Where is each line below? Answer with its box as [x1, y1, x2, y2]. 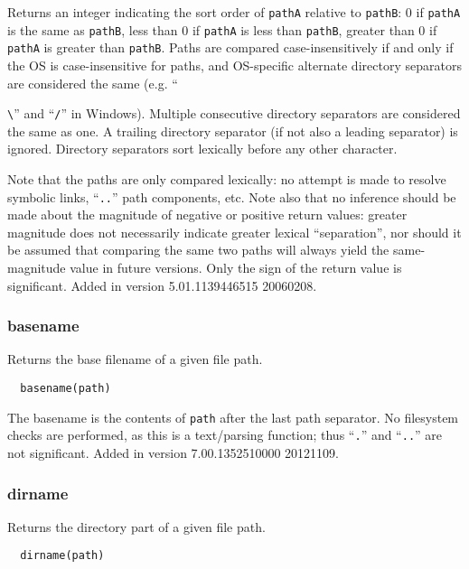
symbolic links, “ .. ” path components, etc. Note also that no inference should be [7, 187, 456, 206]
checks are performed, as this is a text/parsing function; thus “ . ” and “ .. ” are [7, 425, 443, 444]
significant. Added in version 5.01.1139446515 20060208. [7, 275, 317, 294]
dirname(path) [20, 549, 105, 563]
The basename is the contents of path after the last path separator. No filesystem [7, 407, 459, 426]
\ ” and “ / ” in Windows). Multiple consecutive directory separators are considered [7, 104, 461, 123]
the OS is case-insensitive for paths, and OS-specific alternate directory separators [7, 55, 462, 74]
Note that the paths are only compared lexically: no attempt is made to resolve [7, 170, 446, 188]
